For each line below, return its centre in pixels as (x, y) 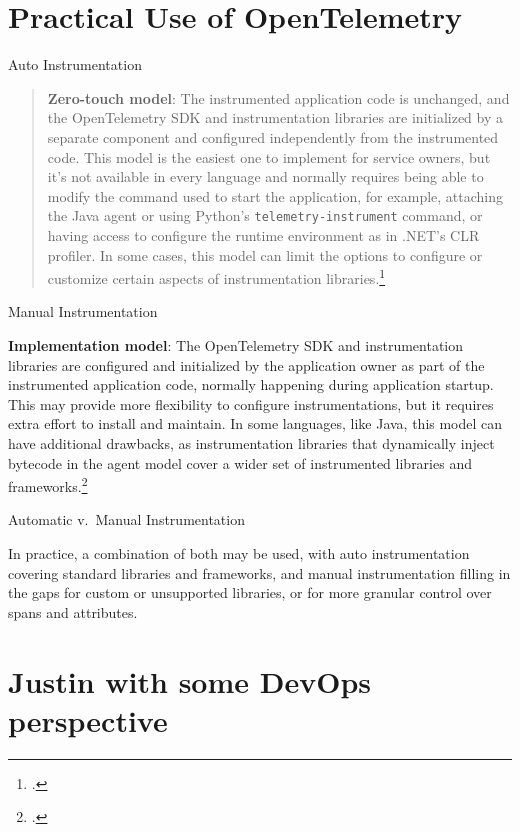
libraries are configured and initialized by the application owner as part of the (246, 364)
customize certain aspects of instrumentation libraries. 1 (216, 276)
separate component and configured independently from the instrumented (273, 136)
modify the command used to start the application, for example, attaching (275, 195)
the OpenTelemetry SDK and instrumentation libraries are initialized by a (275, 117)
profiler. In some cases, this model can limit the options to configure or (265, 254)
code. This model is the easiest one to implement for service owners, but (269, 156)
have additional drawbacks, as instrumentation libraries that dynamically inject (251, 442)
